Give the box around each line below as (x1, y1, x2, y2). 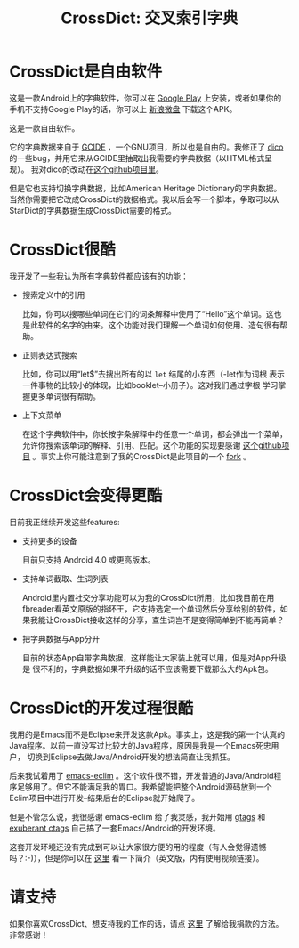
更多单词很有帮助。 (29, 391, 101, 401)
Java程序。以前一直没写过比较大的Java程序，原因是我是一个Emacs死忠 (9, 740, 271, 750)
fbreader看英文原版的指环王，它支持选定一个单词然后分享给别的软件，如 (21, 603, 288, 614)
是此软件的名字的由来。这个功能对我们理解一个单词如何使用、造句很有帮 (21, 320, 287, 330)
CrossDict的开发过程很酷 (9, 698, 194, 717)
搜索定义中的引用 (21, 289, 85, 300)
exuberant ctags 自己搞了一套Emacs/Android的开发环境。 (9, 822, 221, 833)
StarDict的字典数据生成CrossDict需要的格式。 (9, 205, 176, 215)
